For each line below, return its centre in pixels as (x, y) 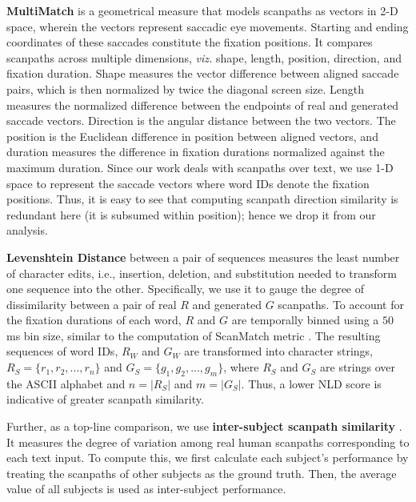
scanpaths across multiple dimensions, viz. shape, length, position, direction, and (204, 57)
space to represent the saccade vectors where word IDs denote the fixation (188, 183)
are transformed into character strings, (278, 351)
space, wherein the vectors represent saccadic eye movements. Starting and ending (208, 26)
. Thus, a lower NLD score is (311, 383)
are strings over (358, 367)
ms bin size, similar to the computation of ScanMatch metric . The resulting (194, 335)
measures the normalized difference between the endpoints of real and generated (202, 104)
